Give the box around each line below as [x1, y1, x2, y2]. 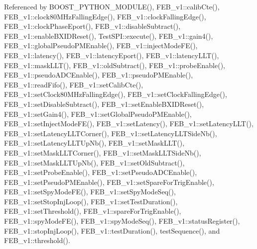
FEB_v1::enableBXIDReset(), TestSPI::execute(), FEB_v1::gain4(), [4, 30, 213, 41]
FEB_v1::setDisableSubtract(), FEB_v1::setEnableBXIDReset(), [4, 98, 204, 109]
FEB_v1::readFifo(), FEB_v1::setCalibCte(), [4, 79, 143, 89]
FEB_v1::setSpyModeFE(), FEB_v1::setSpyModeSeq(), [4, 186, 176, 197]
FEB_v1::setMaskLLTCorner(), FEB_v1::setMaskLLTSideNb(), [4, 147, 201, 158]
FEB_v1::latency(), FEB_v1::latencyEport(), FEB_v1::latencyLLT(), [4, 50, 219, 60]
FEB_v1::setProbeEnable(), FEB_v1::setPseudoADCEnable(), [4, 167, 197, 177]
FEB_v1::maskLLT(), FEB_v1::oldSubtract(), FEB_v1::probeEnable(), [4, 60, 225, 70]
